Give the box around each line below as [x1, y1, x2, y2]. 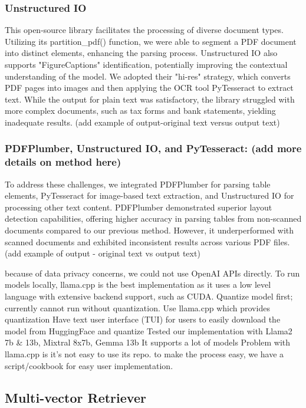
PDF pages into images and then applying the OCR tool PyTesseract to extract [5, 81, 294, 94]
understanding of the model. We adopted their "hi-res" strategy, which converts [5, 70, 291, 82]
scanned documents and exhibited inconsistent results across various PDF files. [5, 235, 290, 248]
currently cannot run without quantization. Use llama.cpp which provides [5, 301, 270, 314]
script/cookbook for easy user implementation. [5, 359, 173, 371]
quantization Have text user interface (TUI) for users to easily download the [5, 313, 281, 325]
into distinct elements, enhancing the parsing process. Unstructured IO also [5, 47, 278, 59]
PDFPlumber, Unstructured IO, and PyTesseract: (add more [5, 141, 302, 156]
